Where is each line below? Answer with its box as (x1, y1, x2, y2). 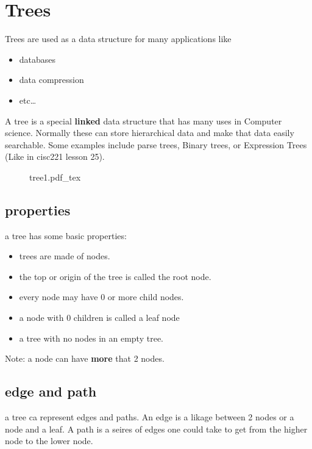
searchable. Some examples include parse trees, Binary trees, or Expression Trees (5, 138, 307, 151)
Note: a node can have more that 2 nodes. (5, 352, 165, 365)
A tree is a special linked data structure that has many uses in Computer (5, 114, 282, 127)
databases (19, 52, 56, 65)
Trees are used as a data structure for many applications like (5, 32, 232, 45)
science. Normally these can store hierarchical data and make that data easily (5, 126, 294, 139)
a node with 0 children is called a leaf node (19, 311, 180, 324)
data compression (19, 73, 84, 86)
